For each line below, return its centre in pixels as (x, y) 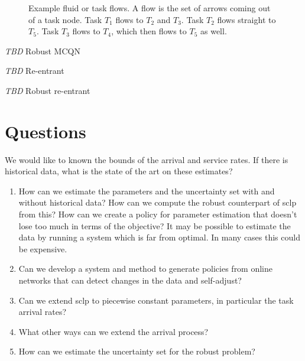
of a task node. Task (65, 19)
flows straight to (246, 19)
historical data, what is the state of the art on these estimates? (119, 171)
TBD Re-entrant (35, 71)
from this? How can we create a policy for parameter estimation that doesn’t (158, 214)
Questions (46, 131)
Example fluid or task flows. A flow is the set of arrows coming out (150, 8)
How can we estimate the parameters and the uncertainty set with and (147, 191)
